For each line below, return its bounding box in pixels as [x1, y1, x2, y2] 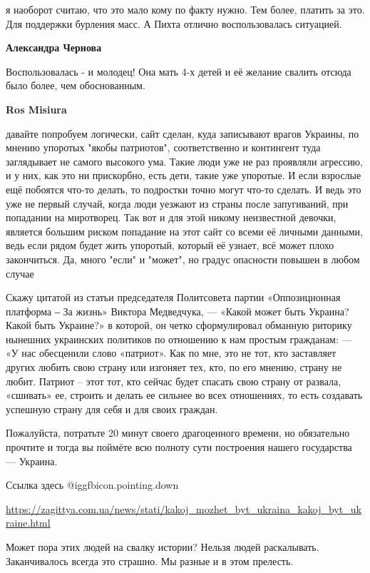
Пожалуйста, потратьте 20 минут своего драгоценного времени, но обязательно [6, 425, 350, 440]
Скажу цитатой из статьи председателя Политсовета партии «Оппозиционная [6, 290, 341, 305]
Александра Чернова [6, 40, 102, 55]
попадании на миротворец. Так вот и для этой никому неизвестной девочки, [6, 210, 336, 225]
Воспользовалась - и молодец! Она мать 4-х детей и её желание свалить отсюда [6, 64, 351, 78]
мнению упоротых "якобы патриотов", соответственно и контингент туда [6, 140, 321, 155]
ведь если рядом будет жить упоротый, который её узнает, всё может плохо [6, 238, 334, 253]
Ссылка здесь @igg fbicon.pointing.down [6, 477, 179, 492]
